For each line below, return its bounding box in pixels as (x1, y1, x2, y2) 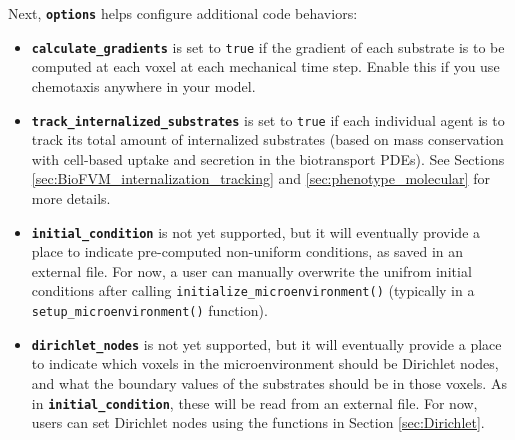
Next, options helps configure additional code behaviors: (8, 3, 358, 23)
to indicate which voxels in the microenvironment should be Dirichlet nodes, (31, 353, 499, 374)
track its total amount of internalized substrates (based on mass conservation (31, 129, 504, 150)
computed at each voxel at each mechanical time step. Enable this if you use (31, 56, 500, 77)
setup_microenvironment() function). (31, 300, 268, 321)
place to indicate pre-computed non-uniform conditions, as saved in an (31, 241, 464, 262)
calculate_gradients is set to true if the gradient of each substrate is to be (31, 36, 505, 57)
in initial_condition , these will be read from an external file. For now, (31, 392, 478, 413)
